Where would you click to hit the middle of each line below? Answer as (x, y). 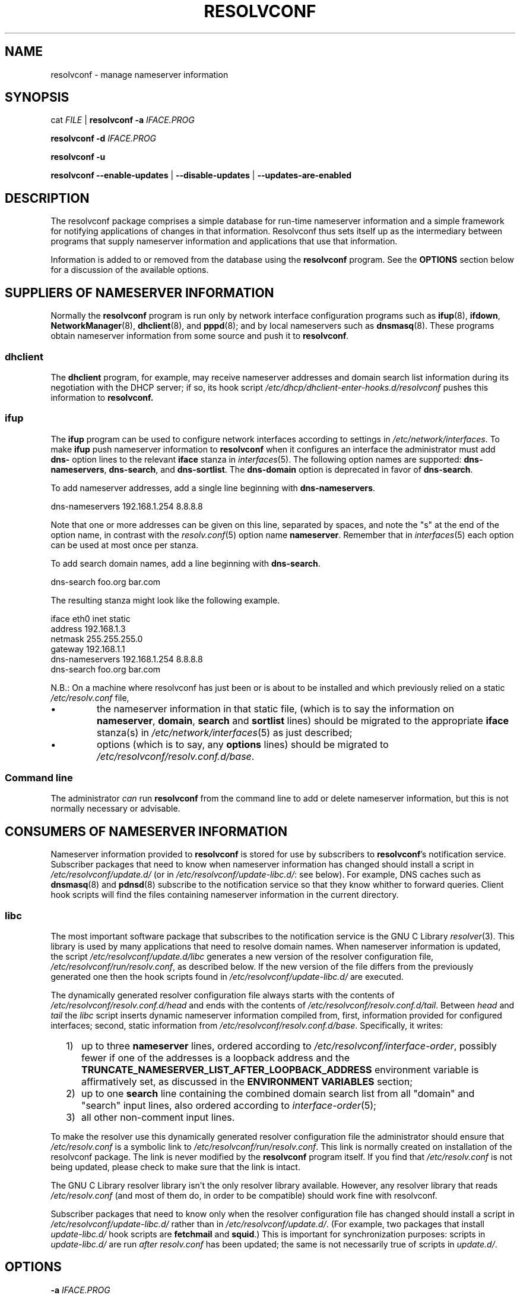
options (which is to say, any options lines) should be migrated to (243, 744)
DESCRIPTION (47, 198)
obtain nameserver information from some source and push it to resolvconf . (200, 336)
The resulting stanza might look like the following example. (165, 600)
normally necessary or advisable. (115, 809)
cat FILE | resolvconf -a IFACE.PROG (123, 120)
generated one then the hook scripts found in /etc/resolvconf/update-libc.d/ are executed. (227, 976)
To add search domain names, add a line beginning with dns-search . (186, 563)
